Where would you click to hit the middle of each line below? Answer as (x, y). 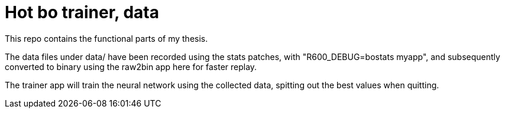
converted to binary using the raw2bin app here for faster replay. (131, 67)
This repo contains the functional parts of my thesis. (106, 38)
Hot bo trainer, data (82, 12)
